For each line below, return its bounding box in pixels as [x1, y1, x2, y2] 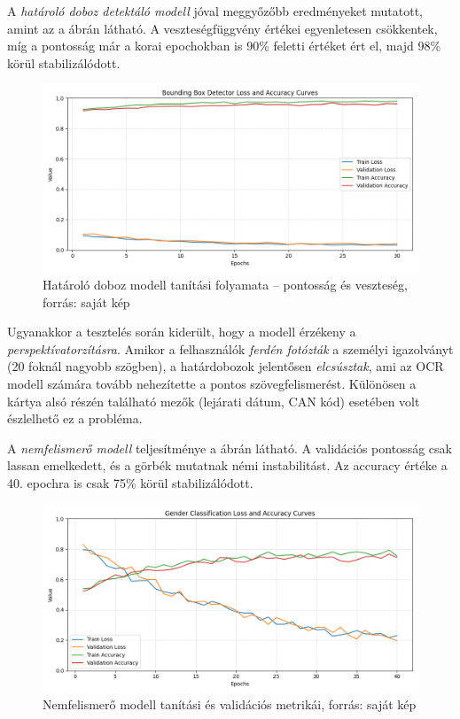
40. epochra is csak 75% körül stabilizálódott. [7, 473, 253, 491]
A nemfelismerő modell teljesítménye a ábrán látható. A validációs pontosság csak [7, 438, 452, 457]
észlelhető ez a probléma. [7, 409, 143, 428]
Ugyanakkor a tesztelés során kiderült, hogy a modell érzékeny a [7, 322, 356, 341]
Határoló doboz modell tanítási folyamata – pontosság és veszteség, [43, 274, 408, 293]
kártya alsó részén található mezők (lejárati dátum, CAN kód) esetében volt [7, 391, 420, 410]
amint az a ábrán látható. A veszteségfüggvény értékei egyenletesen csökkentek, [7, 19, 438, 37]
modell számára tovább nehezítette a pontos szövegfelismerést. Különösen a [7, 374, 417, 392]
